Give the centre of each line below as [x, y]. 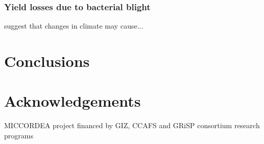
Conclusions [47, 61]
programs [19, 135]
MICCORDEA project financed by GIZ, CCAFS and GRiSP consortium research [132, 125]
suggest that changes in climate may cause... [74, 26]
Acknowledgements [73, 101]
